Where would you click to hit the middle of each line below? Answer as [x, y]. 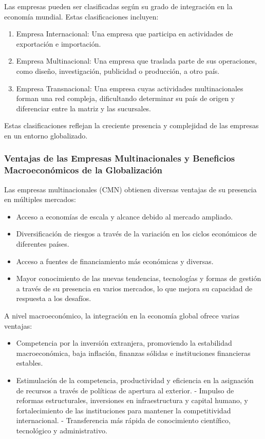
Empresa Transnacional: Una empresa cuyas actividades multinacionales [130, 88]
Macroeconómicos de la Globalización [83, 170]
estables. [30, 363]
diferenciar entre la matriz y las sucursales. [84, 108]
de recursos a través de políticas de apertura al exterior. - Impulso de [125, 390]
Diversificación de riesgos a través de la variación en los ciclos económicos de [136, 234]
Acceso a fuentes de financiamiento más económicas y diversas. [115, 261]
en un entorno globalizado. [46, 135]
